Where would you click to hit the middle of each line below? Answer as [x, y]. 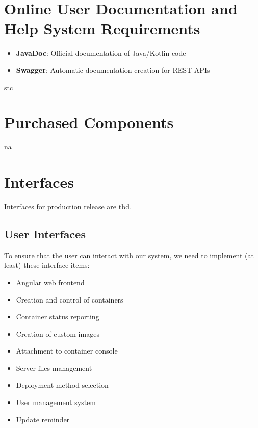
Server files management [54, 368]
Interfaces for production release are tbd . [68, 206]
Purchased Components [89, 122]
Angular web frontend [50, 282]
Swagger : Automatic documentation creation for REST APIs [113, 70]
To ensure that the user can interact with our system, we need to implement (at [129, 255]
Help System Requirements [102, 28]
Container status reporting [58, 317]
